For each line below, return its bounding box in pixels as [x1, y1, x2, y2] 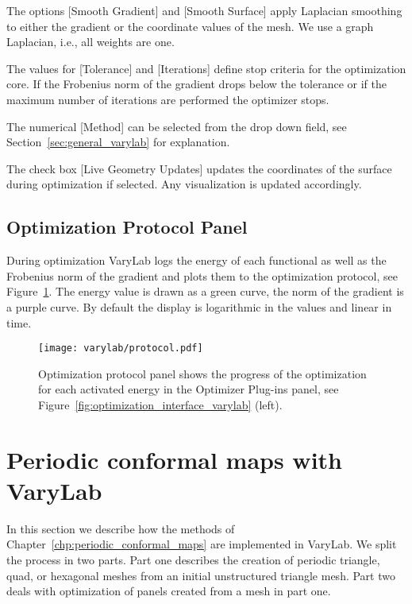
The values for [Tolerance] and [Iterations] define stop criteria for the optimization [6, 60, 406, 76]
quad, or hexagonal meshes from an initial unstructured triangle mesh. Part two [6, 567, 395, 583]
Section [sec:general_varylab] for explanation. [6, 134, 230, 150]
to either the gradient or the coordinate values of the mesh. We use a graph [6, 17, 374, 34]
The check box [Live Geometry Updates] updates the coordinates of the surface [6, 160, 392, 176]
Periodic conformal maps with [6, 443, 342, 475]
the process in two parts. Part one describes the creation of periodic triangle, [6, 552, 380, 568]
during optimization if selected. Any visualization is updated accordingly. [6, 176, 362, 192]
